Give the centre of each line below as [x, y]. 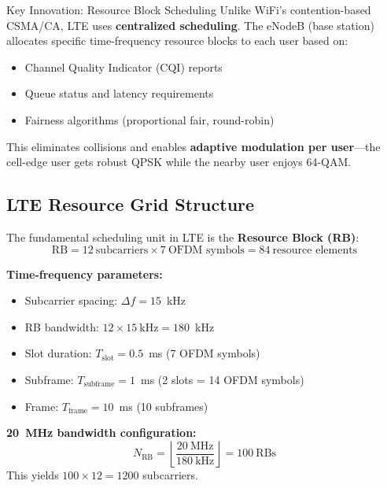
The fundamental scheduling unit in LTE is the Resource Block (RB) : [183, 237]
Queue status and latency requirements [119, 93]
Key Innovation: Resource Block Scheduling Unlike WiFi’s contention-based [189, 9]
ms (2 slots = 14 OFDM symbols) [222, 379]
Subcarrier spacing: [71, 300]
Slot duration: [58, 353]
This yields [33, 474]
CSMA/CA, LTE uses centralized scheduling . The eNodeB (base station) [190, 25]
